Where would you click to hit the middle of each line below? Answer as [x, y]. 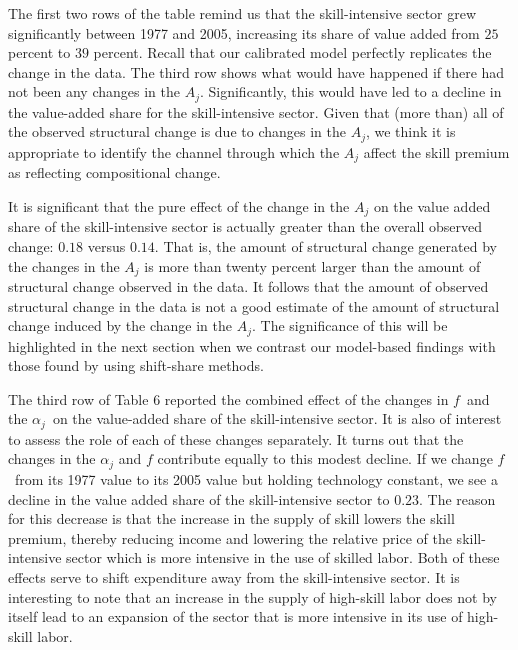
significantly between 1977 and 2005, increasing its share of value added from [244, 32]
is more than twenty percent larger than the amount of [312, 265]
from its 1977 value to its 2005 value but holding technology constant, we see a [256, 478]
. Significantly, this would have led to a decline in [350, 91]
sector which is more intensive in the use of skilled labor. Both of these [283, 557]
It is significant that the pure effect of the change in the [179, 205]
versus [106, 245]
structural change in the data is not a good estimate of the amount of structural [254, 305]
